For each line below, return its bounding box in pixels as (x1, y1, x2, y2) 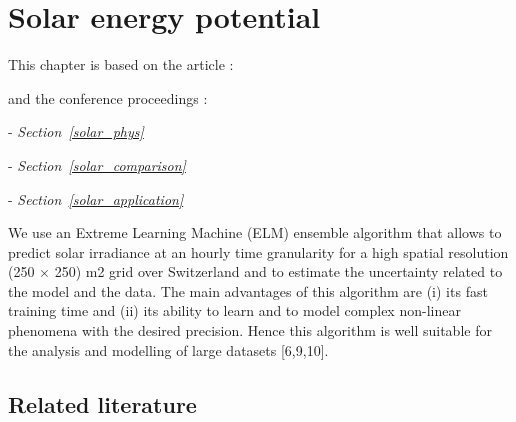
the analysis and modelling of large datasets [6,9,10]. (8, 339, 329, 360)
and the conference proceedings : (8, 87, 208, 108)
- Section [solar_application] (8, 188, 184, 209)
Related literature (8, 388, 197, 419)
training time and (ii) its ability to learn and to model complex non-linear (8, 300, 461, 321)
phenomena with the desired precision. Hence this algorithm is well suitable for (8, 320, 492, 341)
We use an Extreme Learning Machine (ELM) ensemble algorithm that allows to (8, 222, 502, 243)
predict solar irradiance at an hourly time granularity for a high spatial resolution (8, 241, 509, 262)
